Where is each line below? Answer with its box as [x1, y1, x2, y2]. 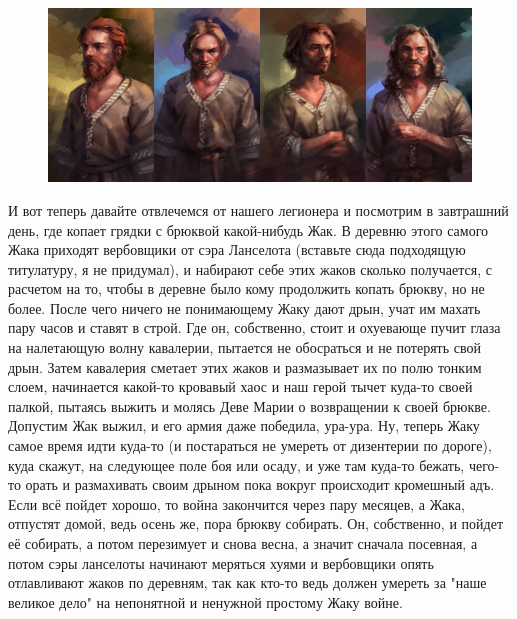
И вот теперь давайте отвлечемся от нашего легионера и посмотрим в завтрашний [8, 199, 509, 220]
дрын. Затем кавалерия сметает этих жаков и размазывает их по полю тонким [8, 356, 482, 377]
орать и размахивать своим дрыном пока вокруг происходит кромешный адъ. [25, 474, 495, 495]
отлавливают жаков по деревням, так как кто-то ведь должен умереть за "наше [8, 572, 487, 593]
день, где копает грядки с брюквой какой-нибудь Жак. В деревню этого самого [8, 219, 489, 240]
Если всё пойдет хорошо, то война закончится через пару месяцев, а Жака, [8, 493, 465, 514]
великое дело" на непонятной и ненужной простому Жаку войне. [8, 591, 403, 612]
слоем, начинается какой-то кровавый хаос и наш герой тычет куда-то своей [8, 376, 473, 397]
